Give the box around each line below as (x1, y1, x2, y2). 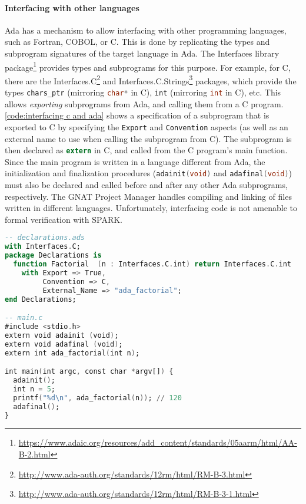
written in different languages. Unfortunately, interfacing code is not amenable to (5, 202, 297, 214)
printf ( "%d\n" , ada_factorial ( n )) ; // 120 (13, 393, 182, 402)
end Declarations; (5, 295, 76, 304)
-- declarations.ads (5, 233, 85, 242)
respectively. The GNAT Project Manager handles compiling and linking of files (5, 190, 292, 202)
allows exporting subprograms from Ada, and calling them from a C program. (5, 97, 284, 110)
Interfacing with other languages (5, 1, 139, 14)
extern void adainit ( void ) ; (5, 331, 119, 340)
